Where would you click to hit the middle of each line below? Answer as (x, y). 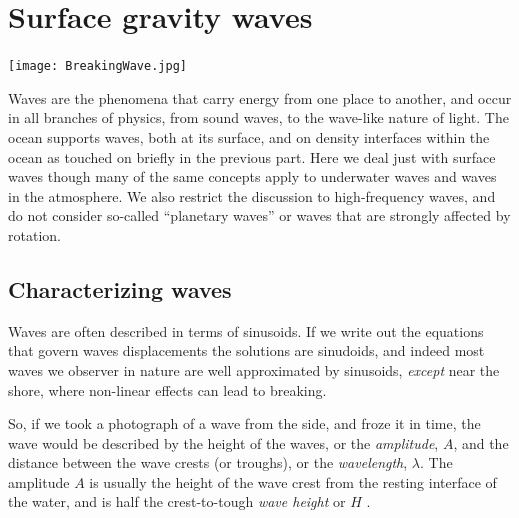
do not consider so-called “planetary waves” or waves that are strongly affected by (259, 215)
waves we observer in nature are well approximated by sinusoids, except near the (254, 369)
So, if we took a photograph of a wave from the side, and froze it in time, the (244, 423)
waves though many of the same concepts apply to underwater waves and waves (252, 176)
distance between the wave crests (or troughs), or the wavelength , (208, 462)
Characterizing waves (120, 288)
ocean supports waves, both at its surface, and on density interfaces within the (249, 136)
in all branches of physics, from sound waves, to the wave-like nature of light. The (258, 117)
